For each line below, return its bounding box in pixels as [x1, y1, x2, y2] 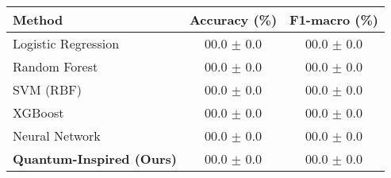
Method [13, 10, 63, 29]
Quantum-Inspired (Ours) [13, 149, 177, 168]
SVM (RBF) [13, 80, 82, 99]
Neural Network [13, 126, 101, 145]
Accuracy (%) [189, 10, 278, 29]
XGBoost [13, 103, 64, 122]
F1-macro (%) [289, 10, 378, 29]
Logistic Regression [13, 34, 120, 52]
